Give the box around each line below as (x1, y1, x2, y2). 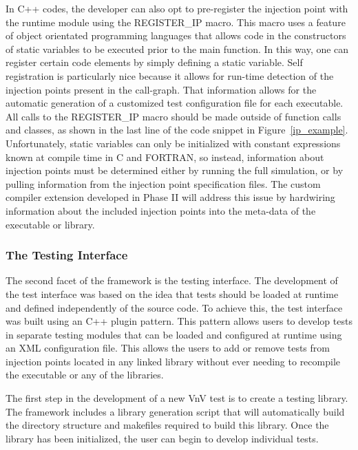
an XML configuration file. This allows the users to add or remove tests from (6, 341, 330, 355)
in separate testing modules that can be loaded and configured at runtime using (6, 327, 342, 341)
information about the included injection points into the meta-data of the (6, 203, 316, 217)
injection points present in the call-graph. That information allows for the (6, 82, 317, 96)
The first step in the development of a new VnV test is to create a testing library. (6, 391, 348, 405)
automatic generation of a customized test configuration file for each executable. (6, 96, 344, 110)
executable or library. (6, 217, 95, 231)
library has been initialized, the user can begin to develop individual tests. (6, 431, 319, 445)
